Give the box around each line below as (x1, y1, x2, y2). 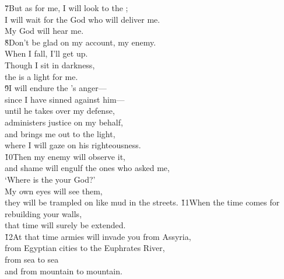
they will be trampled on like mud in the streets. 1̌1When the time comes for (5, 196, 280, 208)
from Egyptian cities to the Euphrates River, (5, 242, 165, 254)
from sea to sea (5, 253, 59, 266)
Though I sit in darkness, (5, 58, 95, 71)
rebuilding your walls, (5, 207, 82, 219)
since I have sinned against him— (5, 93, 125, 105)
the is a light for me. (5, 70, 78, 82)
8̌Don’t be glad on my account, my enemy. (5, 36, 156, 48)
